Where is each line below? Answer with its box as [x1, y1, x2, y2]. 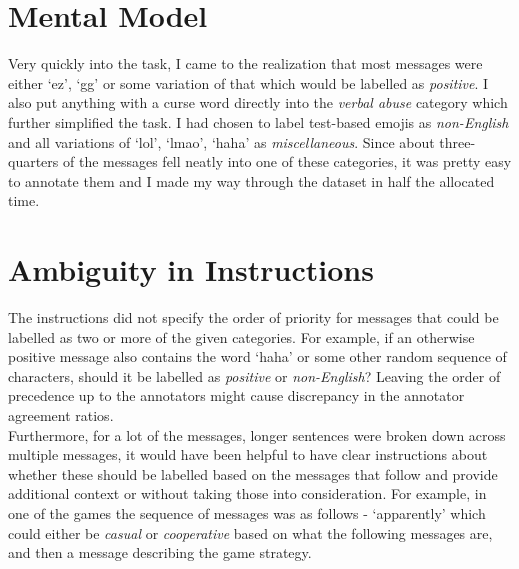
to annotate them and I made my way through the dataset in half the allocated [8, 170, 495, 191]
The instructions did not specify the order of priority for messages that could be [8, 307, 499, 327]
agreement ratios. [8, 404, 114, 425]
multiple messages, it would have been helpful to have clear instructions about [8, 444, 488, 465]
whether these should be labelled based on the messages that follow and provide [8, 463, 498, 484]
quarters [8, 151, 59, 172]
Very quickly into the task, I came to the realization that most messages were [8, 53, 483, 74]
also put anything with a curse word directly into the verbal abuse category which [8, 92, 508, 113]
